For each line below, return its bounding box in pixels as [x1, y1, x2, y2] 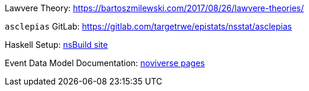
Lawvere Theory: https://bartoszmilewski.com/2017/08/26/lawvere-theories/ [5, 3, 304, 13]
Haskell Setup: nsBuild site [5, 40, 108, 50]
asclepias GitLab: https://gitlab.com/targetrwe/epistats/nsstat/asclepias [5, 21, 292, 31]
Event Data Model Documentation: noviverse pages [5, 58, 205, 68]
